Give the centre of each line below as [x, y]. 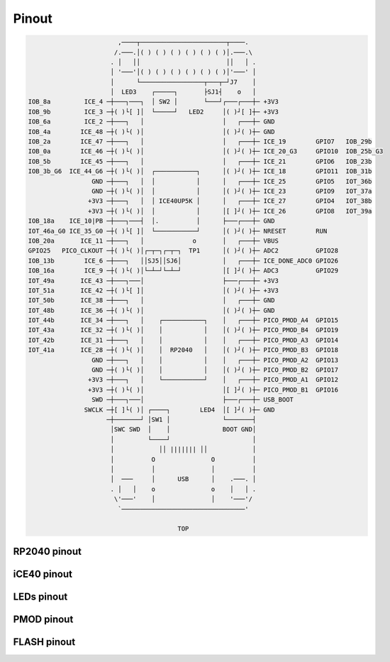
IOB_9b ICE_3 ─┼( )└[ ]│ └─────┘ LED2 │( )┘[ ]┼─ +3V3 [154, 111]
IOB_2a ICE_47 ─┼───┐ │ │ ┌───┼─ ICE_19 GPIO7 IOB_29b [200, 142]
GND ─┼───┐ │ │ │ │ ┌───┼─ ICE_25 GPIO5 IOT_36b [232, 181]
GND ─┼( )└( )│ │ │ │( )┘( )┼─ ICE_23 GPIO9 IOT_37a [232, 191]
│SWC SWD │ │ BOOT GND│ [183, 430]
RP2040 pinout [47, 551]
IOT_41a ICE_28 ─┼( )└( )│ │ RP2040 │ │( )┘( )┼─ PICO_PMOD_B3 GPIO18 [183, 350]
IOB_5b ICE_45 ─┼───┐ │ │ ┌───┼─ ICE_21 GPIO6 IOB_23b [200, 161]
